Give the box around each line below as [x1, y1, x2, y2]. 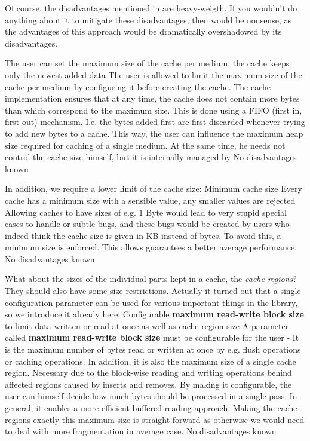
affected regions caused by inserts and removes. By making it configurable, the [5, 378, 292, 390]
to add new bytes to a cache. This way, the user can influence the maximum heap [5, 127, 303, 139]
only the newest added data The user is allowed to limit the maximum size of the [5, 68, 302, 81]
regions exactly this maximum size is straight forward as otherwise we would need [5, 413, 305, 425]
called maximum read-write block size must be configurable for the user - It [5, 331, 299, 344]
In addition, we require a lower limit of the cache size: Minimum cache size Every [5, 182, 302, 195]
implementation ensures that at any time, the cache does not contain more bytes [5, 92, 300, 105]
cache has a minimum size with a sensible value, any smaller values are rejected [5, 194, 296, 206]
